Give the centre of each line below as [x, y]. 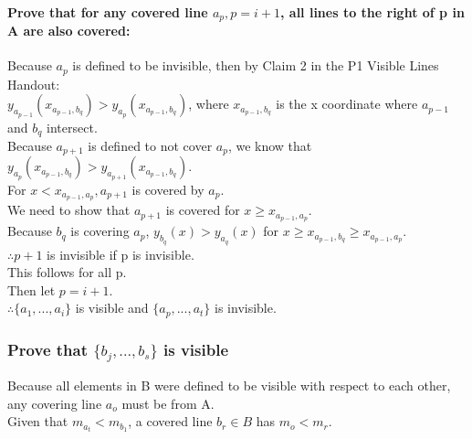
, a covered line [170, 421]
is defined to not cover [150, 145]
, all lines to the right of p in [372, 11]
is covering [100, 231]
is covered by [168, 189]
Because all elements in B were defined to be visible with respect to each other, [229, 385]
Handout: [34, 84]
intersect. [72, 127]
